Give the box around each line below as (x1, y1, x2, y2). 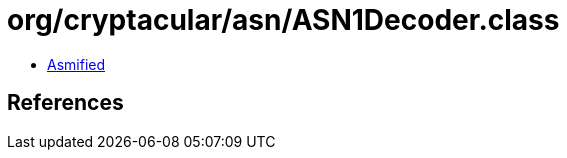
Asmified (47, 55, 106, 73)
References (7, 90, 124, 116)
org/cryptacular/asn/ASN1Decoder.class (7, 3, 560, 37)
